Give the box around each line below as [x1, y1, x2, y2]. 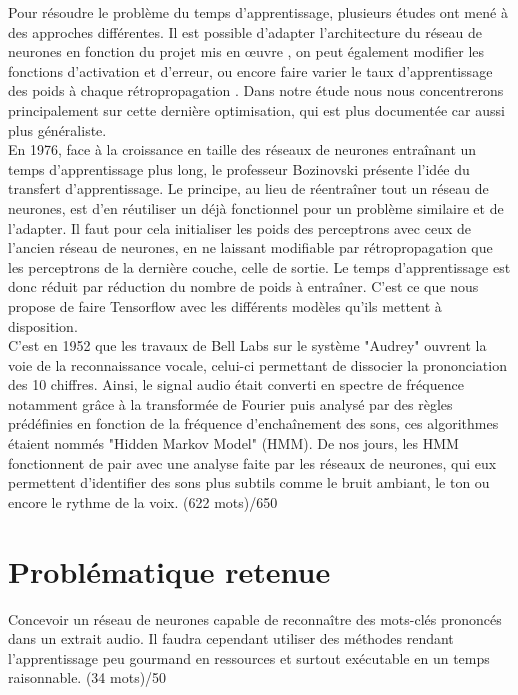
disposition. [8, 315, 78, 336]
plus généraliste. [8, 119, 107, 140]
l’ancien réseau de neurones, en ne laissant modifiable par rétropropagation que [8, 237, 493, 258]
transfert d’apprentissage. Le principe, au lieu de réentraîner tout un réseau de [8, 178, 489, 199]
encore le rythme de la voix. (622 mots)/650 [8, 491, 278, 512]
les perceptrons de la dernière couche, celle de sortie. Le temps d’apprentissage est [8, 256, 511, 277]
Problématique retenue [8, 550, 331, 591]
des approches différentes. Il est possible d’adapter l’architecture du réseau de [8, 21, 483, 42]
